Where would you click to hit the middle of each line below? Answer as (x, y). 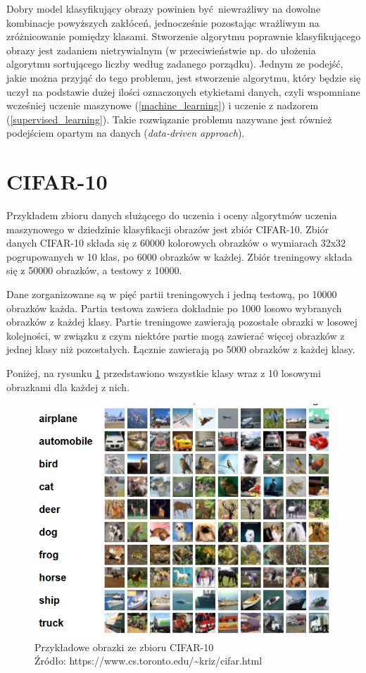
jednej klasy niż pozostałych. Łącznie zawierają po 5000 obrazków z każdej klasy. (181, 349)
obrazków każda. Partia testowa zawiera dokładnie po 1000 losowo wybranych (174, 308)
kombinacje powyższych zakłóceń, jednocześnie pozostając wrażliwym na (163, 22)
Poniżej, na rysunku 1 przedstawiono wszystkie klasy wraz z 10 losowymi (164, 373)
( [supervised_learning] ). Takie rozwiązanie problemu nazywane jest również (169, 119)
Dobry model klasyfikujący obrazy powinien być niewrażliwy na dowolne (164, 8)
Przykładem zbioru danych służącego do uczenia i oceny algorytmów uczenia (172, 215)
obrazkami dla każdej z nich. (68, 387)
